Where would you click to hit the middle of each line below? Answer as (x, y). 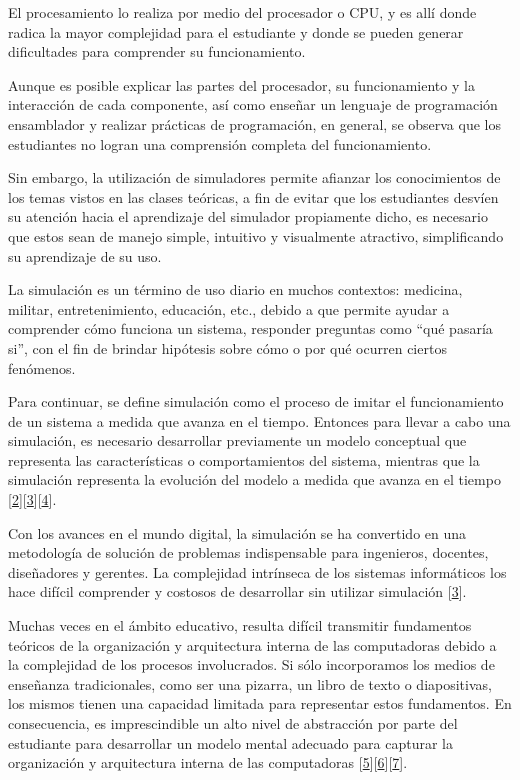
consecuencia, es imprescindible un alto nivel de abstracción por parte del (233, 723)
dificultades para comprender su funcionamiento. (157, 51)
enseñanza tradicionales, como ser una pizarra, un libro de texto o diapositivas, (250, 683)
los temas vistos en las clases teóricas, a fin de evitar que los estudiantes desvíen (253, 196)
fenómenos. (42, 367)
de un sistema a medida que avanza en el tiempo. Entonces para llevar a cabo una (259, 420)
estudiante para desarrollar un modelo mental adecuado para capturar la (230, 742)
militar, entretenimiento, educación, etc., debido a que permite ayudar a (229, 308)
